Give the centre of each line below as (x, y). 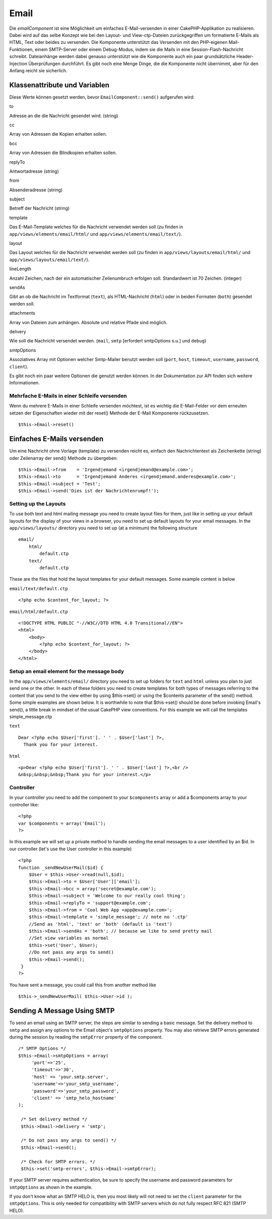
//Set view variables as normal (69, 938)
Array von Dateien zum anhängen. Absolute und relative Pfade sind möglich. (88, 322)
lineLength (20, 269)
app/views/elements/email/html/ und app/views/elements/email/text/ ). (96, 234)
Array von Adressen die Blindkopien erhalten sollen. (63, 153)
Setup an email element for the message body (67, 671)
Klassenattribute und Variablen (59, 85)
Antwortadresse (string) (34, 171)
